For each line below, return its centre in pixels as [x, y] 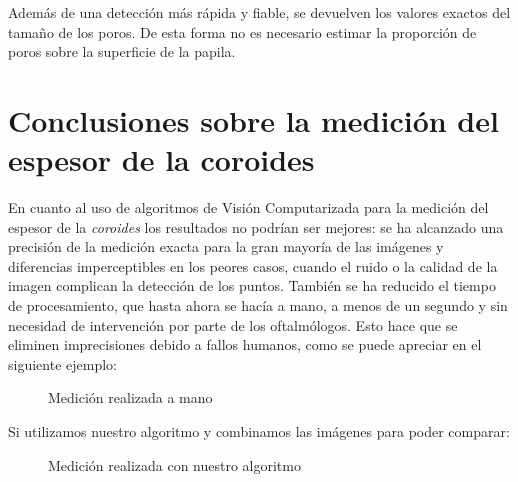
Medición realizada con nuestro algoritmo [174, 464]
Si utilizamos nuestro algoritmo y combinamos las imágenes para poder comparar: [259, 431]
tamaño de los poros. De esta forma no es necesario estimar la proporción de [242, 31]
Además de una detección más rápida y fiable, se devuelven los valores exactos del [259, 12]
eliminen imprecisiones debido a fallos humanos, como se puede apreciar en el [245, 344]
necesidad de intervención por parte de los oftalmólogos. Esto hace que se [233, 324]
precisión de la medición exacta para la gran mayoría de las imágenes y [226, 246]
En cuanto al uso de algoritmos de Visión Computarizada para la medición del [248, 207]
